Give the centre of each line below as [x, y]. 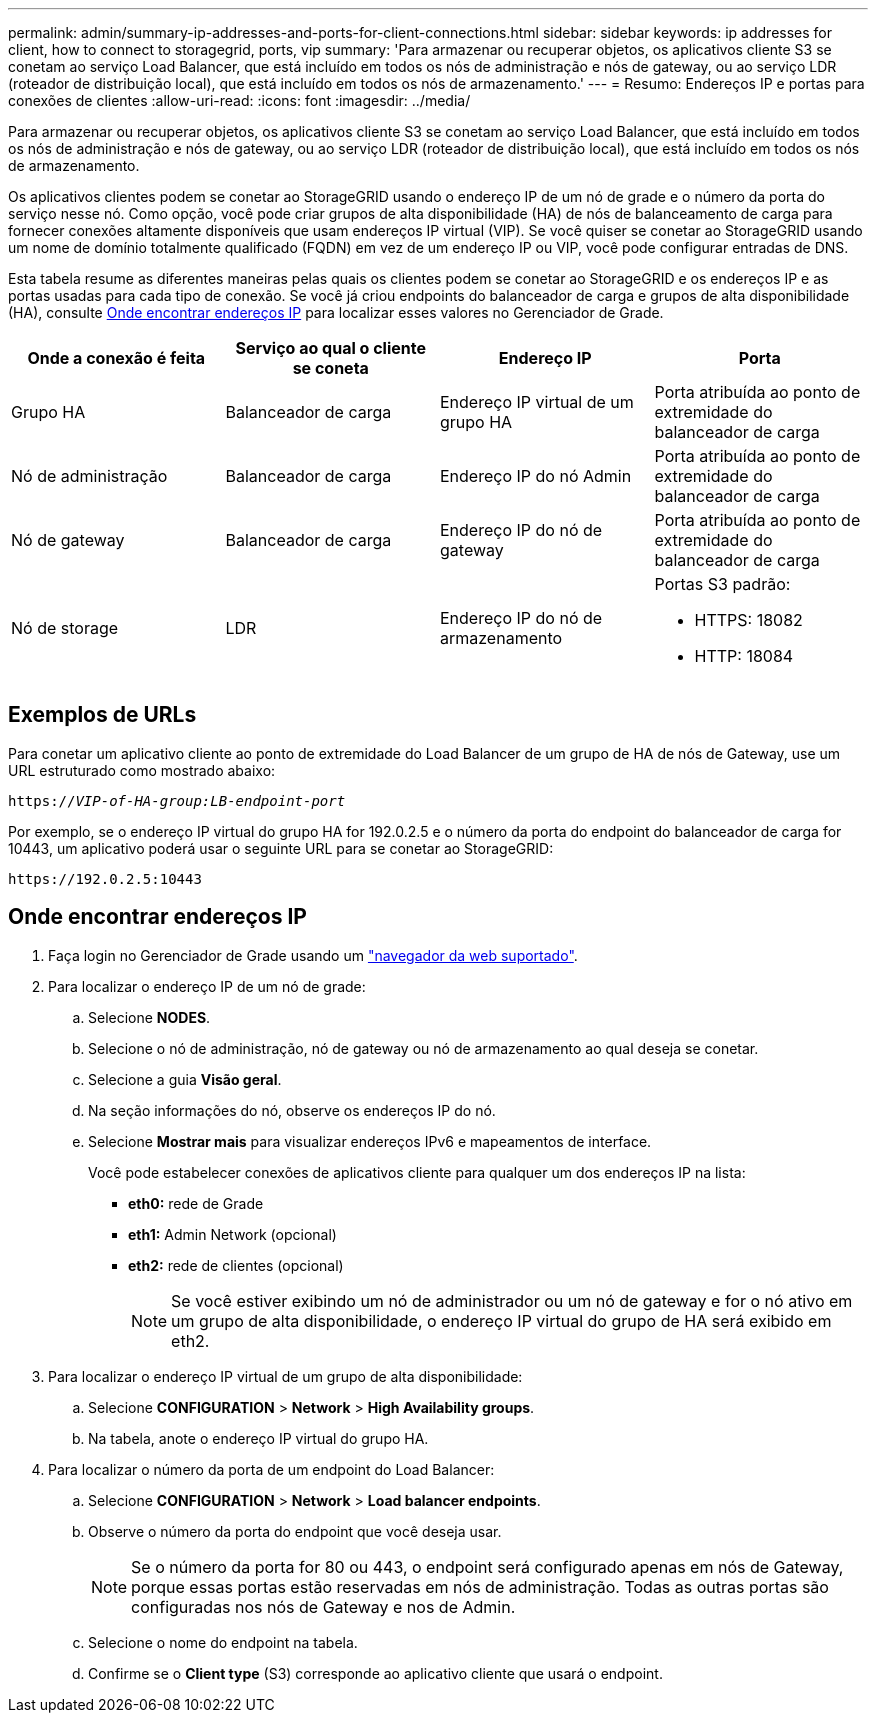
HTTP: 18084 [744, 656]
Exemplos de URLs [102, 715]
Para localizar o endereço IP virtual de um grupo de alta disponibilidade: [285, 1376]
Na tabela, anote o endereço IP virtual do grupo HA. [258, 1438]
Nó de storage [65, 628]
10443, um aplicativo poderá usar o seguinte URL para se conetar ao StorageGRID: [281, 848]
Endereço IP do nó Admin [536, 476]
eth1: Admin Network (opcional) [232, 1234]
